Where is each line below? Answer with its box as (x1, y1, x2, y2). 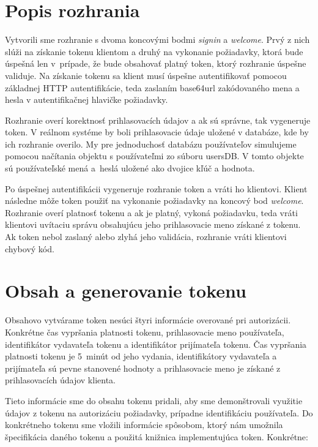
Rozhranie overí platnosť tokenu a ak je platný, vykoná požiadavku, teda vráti (5, 206, 298, 219)
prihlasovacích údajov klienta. (5, 374, 116, 386)
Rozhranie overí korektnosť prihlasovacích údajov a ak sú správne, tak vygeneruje (5, 113, 311, 126)
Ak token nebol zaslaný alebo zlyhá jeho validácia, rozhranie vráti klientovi (5, 230, 287, 243)
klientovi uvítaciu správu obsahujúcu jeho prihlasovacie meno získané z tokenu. (5, 218, 301, 231)
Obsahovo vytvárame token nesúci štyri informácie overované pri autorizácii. (5, 314, 291, 326)
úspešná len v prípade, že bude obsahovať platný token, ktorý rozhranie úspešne (5, 57, 306, 70)
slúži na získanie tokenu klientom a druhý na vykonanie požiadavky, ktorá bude (5, 45, 303, 58)
